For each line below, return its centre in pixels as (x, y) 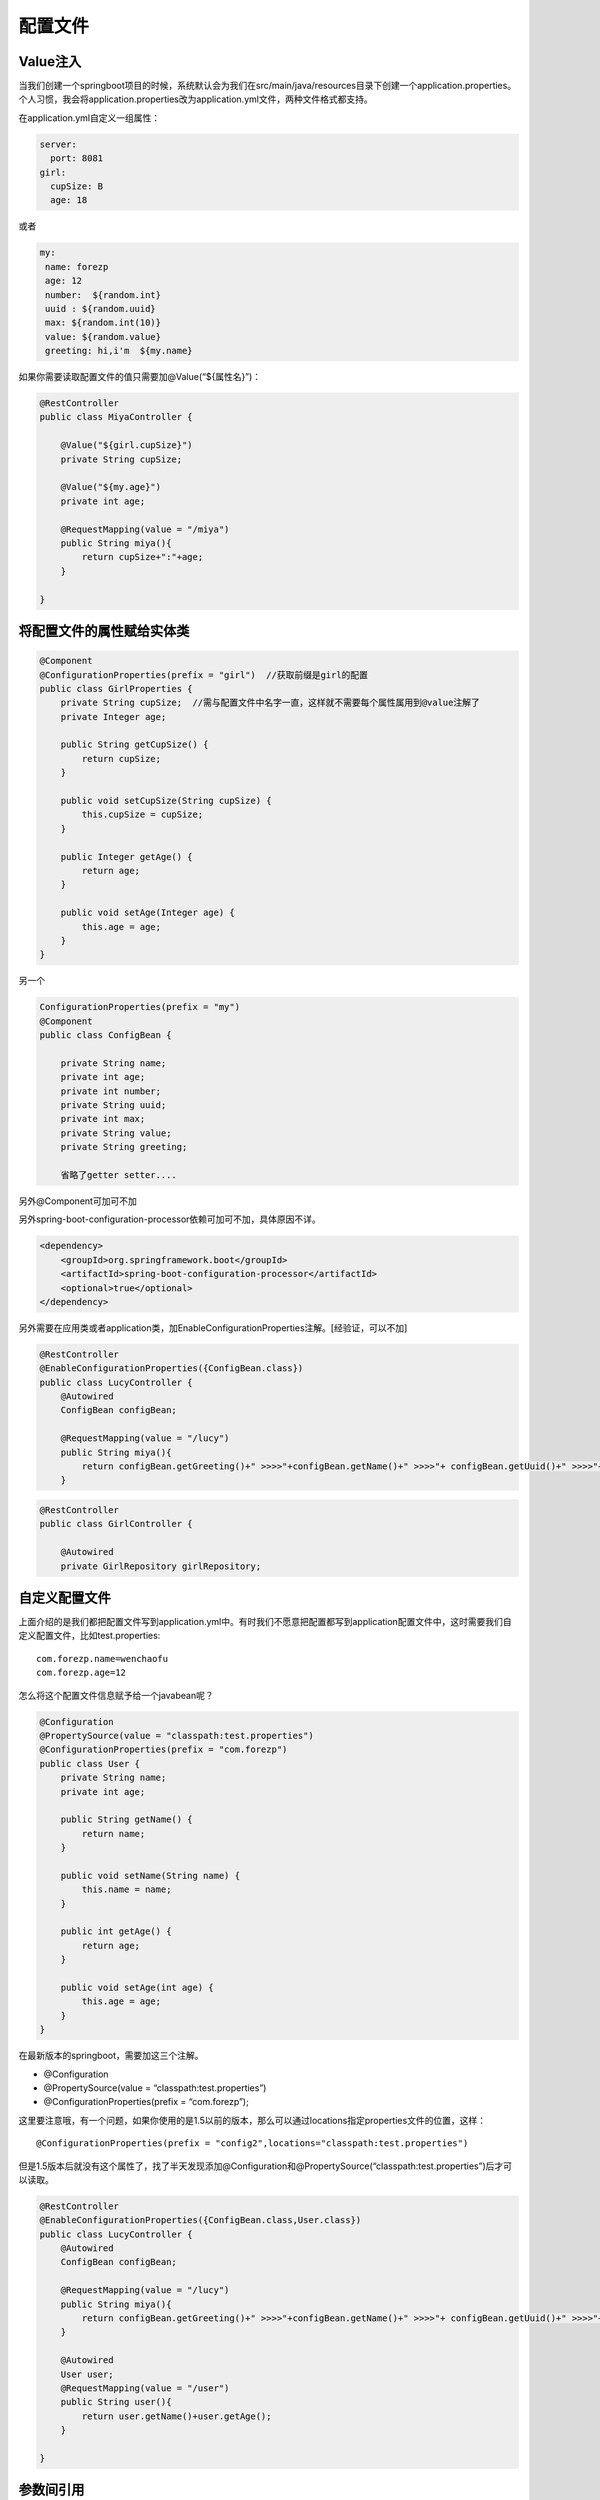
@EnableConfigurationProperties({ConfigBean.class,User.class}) (200, 2220)
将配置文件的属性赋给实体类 (104, 630)
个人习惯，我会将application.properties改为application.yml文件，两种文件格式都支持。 (196, 99)
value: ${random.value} (103, 336)
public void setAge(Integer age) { (147, 913)
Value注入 (50, 61)
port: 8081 (77, 158)
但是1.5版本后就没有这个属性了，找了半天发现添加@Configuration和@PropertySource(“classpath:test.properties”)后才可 (265, 2166)
